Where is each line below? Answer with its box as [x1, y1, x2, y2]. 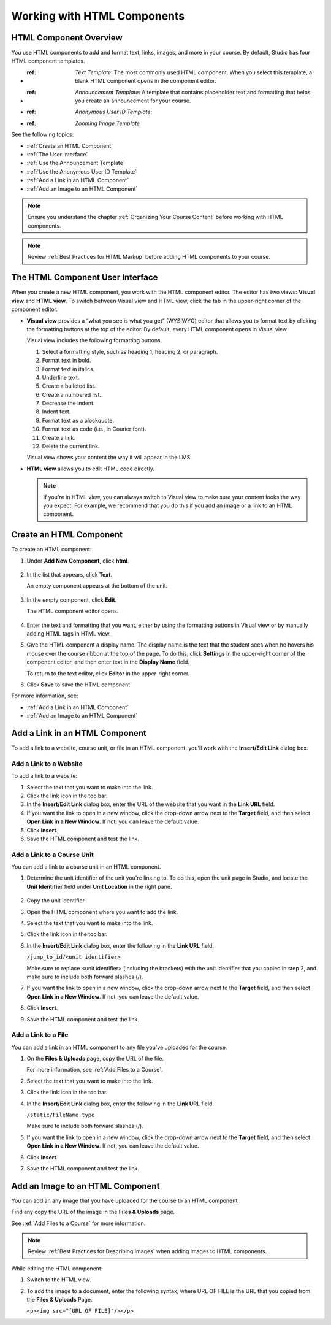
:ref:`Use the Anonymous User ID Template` [26, 167, 137, 175]
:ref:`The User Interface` [26, 150, 88, 158]
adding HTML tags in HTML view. [26, 630, 111, 637]
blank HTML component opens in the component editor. [75, 77, 217, 85]
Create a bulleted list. [42, 382, 96, 390]
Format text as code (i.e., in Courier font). [42, 425, 146, 432]
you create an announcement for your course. [75, 97, 191, 104]
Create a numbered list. [42, 391, 101, 398]
